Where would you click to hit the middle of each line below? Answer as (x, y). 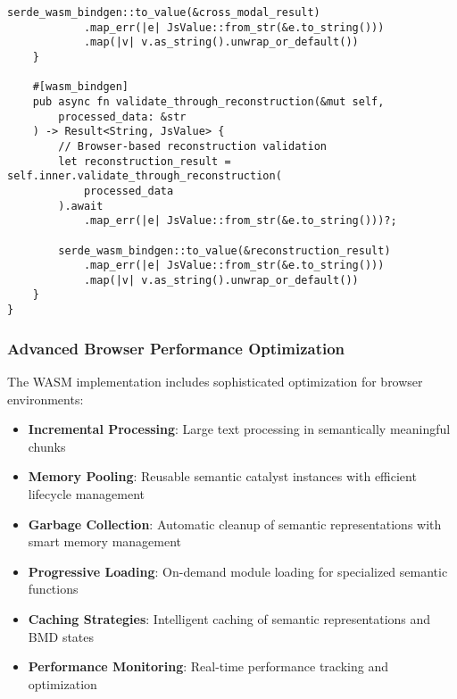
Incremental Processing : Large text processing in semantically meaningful (239, 429)
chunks (47, 446)
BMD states (61, 636)
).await (81, 206)
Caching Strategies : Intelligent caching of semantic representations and (229, 618)
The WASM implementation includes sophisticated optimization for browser (215, 381)
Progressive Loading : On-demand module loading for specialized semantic (238, 571)
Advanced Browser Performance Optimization (176, 348)
